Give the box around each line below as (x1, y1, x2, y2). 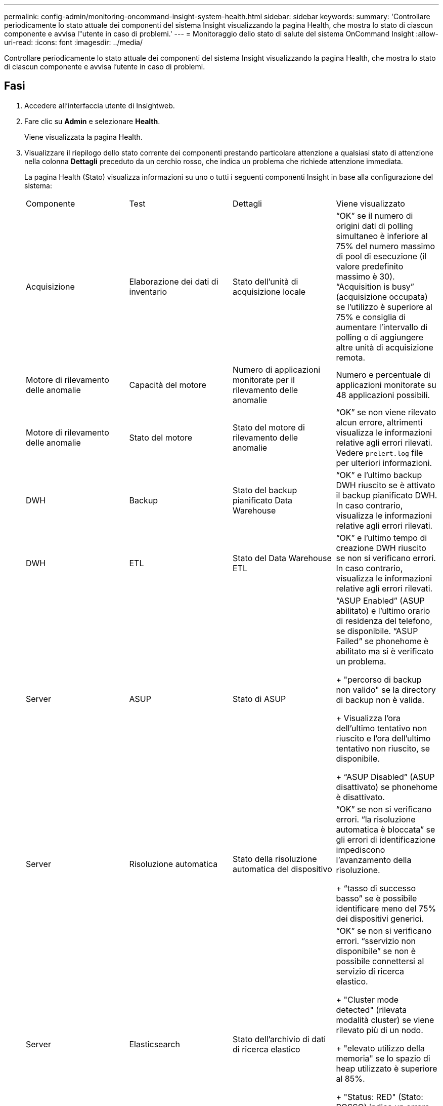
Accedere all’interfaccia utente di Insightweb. (24, 101, 175, 110)
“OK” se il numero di (336, 210, 413, 221)
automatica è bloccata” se (336, 824, 435, 835)
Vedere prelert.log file (336, 447, 423, 458)
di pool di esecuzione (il (336, 251, 427, 261)
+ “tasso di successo (336, 883, 416, 893)
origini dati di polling (336, 220, 413, 231)
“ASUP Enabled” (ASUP (336, 595, 425, 606)
